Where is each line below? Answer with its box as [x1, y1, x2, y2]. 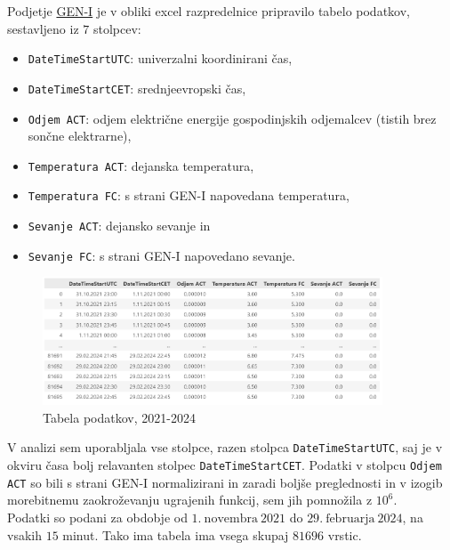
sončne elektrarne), [28, 126, 132, 145]
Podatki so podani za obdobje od [7, 508, 188, 527]
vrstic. [327, 525, 362, 544]
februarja [325, 513, 375, 526]
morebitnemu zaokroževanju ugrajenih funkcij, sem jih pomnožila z [7, 490, 373, 509]
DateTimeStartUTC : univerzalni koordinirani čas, [28, 49, 293, 68]
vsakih [7, 525, 42, 544]
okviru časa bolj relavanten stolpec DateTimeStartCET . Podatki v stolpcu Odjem [7, 456, 442, 474]
